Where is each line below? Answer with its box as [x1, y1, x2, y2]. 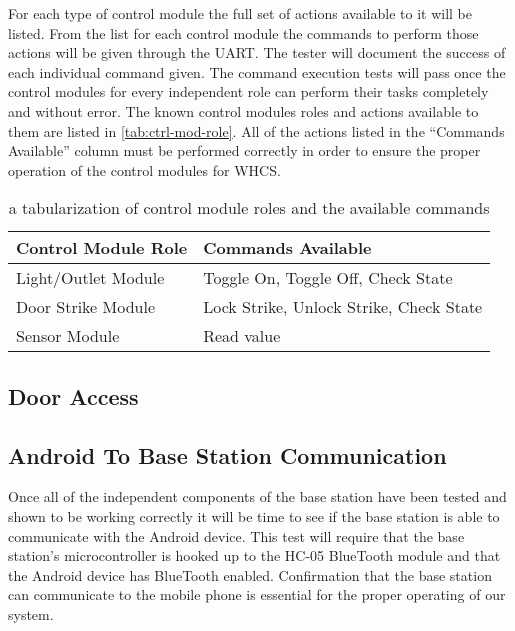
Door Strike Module [16, 295, 156, 319]
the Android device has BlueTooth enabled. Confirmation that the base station [8, 564, 492, 585]
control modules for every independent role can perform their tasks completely [8, 81, 489, 102]
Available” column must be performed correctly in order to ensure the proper [8, 140, 481, 161]
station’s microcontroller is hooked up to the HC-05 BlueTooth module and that [8, 545, 501, 566]
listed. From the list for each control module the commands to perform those [8, 22, 479, 43]
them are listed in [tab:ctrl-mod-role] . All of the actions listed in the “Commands [8, 120, 505, 141]
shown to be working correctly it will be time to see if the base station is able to [8, 505, 500, 526]
